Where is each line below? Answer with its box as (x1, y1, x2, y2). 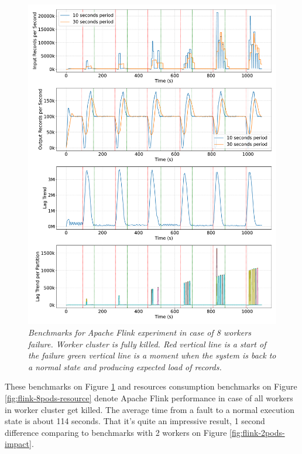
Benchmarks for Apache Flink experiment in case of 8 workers (28, 326, 251, 339)
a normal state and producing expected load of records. (28, 360, 222, 373)
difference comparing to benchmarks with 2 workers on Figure (5, 426, 227, 438)
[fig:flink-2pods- (229, 426, 285, 438)
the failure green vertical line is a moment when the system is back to (28, 349, 276, 361)
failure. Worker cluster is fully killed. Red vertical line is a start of (28, 337, 266, 350)
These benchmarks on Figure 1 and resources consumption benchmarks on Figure (5, 380, 297, 392)
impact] (5, 438, 32, 450)
